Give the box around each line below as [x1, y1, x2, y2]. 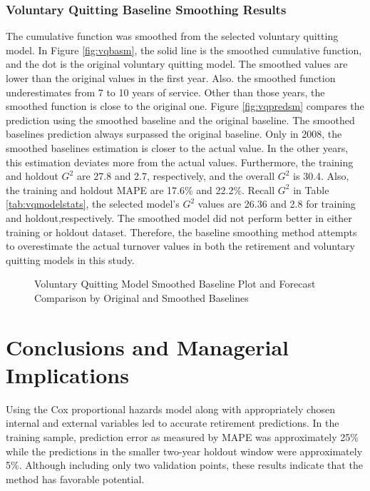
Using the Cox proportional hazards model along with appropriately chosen [6, 401, 336, 416]
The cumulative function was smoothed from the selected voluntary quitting [6, 29, 339, 44]
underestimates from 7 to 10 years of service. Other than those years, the [6, 84, 325, 99]
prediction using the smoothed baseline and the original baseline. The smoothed [6, 112, 355, 127]
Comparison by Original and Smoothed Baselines [34, 290, 249, 305]
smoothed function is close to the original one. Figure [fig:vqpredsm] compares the [6, 98, 364, 113]
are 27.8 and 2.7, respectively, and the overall [76, 168, 275, 183]
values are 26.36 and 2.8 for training [197, 196, 356, 211]
